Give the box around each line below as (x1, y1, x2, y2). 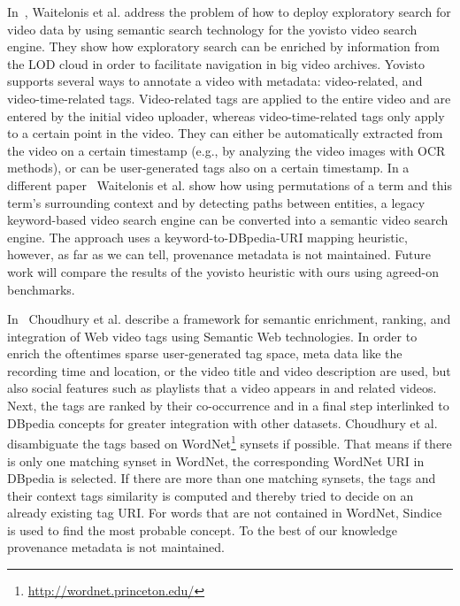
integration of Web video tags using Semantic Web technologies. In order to (7, 326, 418, 345)
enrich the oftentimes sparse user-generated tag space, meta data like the (7, 344, 402, 363)
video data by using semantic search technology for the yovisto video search (7, 19, 418, 38)
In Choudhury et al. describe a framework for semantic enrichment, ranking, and (7, 310, 451, 328)
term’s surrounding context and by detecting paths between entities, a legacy (7, 193, 425, 211)
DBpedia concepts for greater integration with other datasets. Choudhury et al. (7, 413, 438, 432)
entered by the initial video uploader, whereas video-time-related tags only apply (7, 106, 445, 125)
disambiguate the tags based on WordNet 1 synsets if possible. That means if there (7, 432, 452, 452)
